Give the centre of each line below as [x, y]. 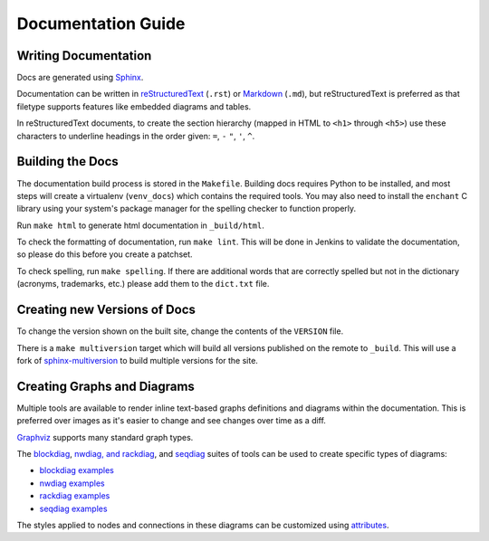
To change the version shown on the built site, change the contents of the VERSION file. [180, 331]
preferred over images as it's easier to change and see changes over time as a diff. [171, 421]
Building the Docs [68, 161]
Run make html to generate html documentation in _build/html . [140, 225]
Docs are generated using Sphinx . [80, 78]
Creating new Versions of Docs [106, 310]
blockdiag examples [77, 470]
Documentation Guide [101, 24]
